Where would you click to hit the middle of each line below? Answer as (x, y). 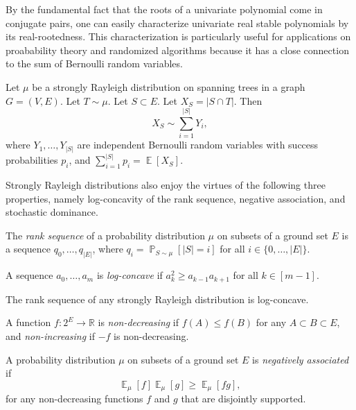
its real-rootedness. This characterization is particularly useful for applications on (178, 36)
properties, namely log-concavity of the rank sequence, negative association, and (176, 198)
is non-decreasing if (139, 322)
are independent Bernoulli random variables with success (198, 145)
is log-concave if (130, 275)
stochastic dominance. (52, 212)
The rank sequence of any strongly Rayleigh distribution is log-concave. (157, 299)
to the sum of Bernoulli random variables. (94, 63)
